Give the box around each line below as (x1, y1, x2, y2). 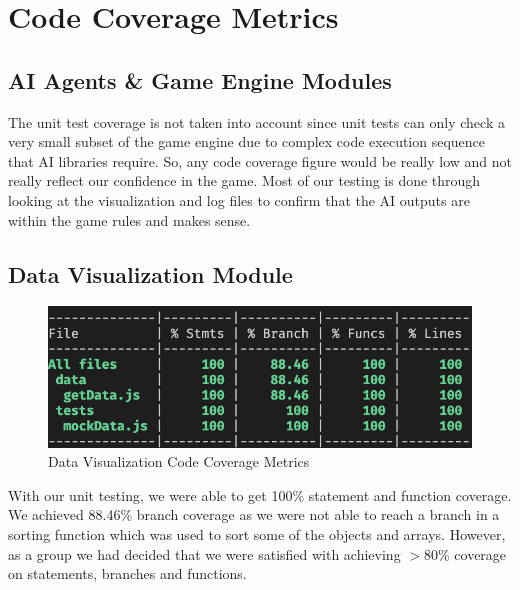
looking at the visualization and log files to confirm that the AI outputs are (8, 189, 470, 210)
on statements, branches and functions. (8, 563, 247, 584)
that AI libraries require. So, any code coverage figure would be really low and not (8, 150, 512, 171)
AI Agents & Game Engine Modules (8, 64, 392, 95)
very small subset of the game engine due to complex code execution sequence (8, 131, 486, 152)
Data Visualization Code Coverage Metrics (48, 451, 310, 472)
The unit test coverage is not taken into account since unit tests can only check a (8, 111, 505, 132)
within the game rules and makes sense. (8, 209, 251, 230)
